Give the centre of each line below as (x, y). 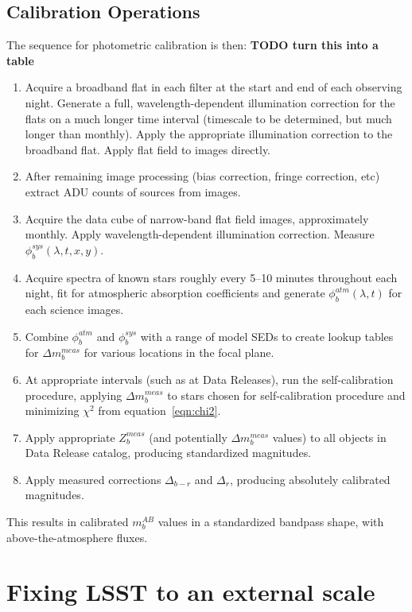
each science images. (74, 309)
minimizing (52, 411)
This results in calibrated (68, 522)
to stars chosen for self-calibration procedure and (286, 395)
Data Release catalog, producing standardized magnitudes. (168, 453)
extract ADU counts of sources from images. (133, 191)
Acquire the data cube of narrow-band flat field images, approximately (197, 218)
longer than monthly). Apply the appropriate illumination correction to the (209, 134)
